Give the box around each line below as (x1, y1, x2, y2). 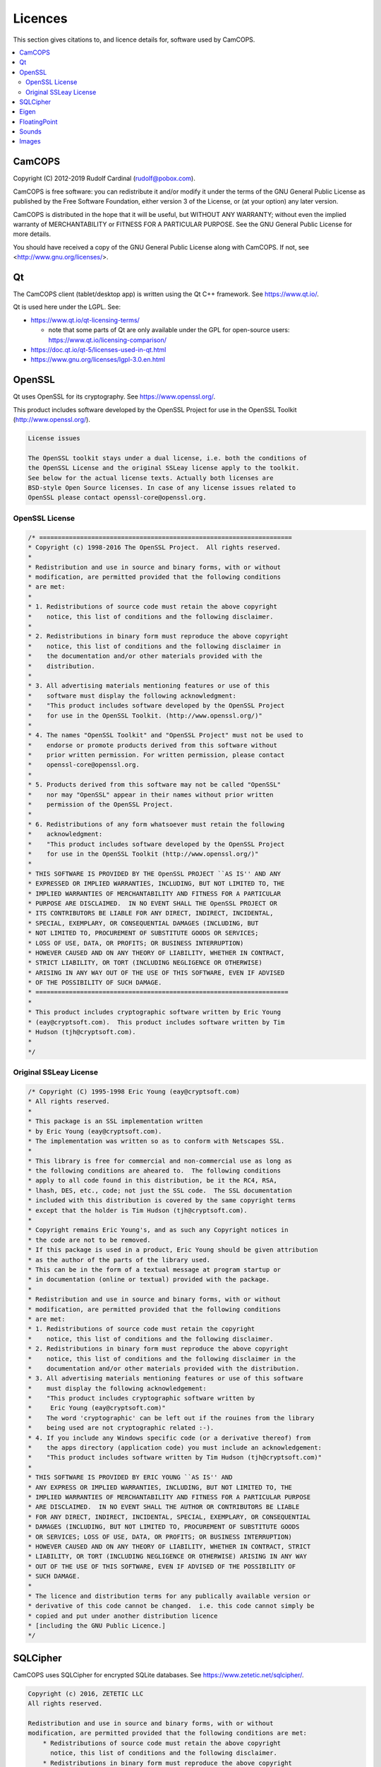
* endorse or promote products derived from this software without (28, 741, 278, 749)
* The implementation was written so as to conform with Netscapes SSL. (28, 1137, 285, 1145)
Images (19, 137, 42, 146)
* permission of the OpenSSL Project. (28, 801, 174, 809)
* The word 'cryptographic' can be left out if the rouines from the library (28, 1414, 315, 1422)
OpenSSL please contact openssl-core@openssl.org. (28, 493, 207, 502)
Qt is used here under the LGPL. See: (13, 303, 121, 311)
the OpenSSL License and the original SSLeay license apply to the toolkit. (28, 464, 300, 472)
